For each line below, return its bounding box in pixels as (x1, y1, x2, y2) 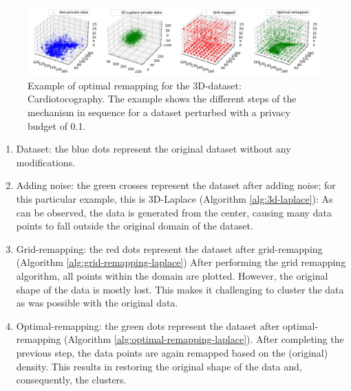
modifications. (16, 155, 76, 169)
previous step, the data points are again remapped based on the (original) (16, 345, 328, 359)
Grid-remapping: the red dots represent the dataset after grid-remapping (16, 241, 323, 256)
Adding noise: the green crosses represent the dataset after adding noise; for (16, 178, 336, 192)
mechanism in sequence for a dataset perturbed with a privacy (28, 105, 290, 120)
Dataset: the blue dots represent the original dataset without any (16, 142, 291, 156)
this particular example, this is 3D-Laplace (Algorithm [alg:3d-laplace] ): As (16, 192, 333, 206)
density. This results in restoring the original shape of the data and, (16, 359, 302, 373)
